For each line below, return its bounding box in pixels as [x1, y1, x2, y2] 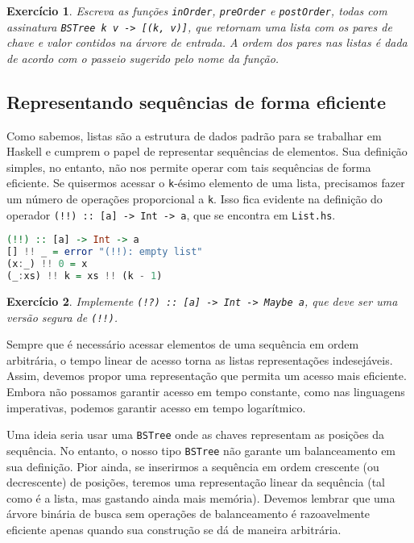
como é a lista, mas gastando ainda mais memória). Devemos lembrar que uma [6, 489, 395, 506]
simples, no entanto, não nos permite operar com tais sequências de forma [6, 158, 371, 175]
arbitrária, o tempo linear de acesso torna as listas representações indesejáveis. [6, 351, 393, 368]
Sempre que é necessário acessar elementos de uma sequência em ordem [6, 336, 359, 353]
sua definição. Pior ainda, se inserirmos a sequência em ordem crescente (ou [6, 457, 379, 474]
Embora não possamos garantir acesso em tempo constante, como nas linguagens [6, 383, 405, 400]
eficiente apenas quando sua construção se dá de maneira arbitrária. [6, 520, 342, 537]
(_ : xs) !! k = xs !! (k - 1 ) [6, 270, 163, 282]
